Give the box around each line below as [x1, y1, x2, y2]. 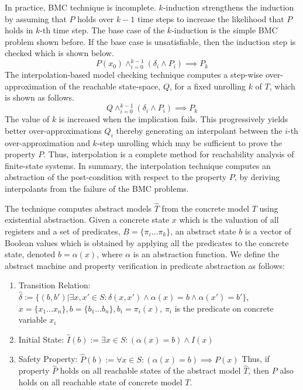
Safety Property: [18, 353, 78, 365]
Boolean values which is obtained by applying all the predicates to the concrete [5, 236, 289, 249]
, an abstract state [170, 225, 236, 237]
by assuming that [5, 12, 67, 25]
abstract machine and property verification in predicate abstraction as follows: [5, 259, 285, 271]
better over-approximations [5, 124, 102, 136]
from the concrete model [161, 202, 249, 214]
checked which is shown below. [5, 47, 114, 59]
